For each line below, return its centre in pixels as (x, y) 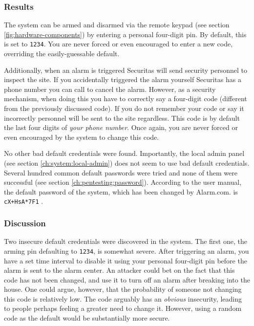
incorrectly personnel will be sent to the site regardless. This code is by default (122, 118)
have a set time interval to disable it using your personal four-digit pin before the (126, 260)
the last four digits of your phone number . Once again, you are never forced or (121, 127)
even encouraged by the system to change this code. (82, 137)
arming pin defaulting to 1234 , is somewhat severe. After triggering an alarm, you (127, 250)
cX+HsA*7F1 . (24, 201)
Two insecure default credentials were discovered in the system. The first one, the (126, 241)
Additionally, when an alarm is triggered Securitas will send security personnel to (126, 70)
